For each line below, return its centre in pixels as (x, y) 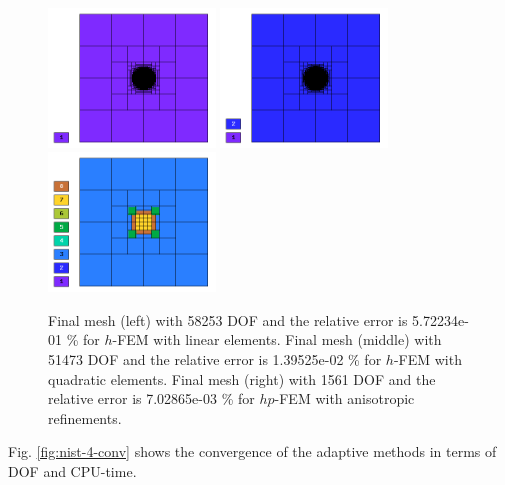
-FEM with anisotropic (344, 398)
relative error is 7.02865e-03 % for (151, 398)
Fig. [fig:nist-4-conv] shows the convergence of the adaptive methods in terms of (252, 451)
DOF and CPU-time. (72, 471)
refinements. (85, 417)
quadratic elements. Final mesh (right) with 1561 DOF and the (242, 378)
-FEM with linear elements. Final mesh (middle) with (277, 339)
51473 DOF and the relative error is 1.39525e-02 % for (215, 359)
